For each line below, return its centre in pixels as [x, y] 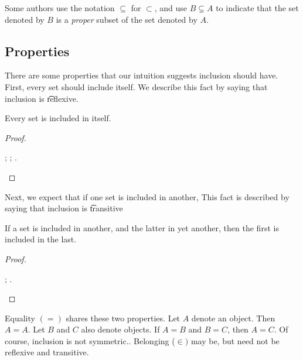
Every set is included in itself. [58, 118]
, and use [171, 8]
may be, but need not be [235, 340]
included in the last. [41, 239]
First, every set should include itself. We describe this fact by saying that [136, 86]
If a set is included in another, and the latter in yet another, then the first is [142, 227]
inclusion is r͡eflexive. [42, 98]
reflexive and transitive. [47, 352]
